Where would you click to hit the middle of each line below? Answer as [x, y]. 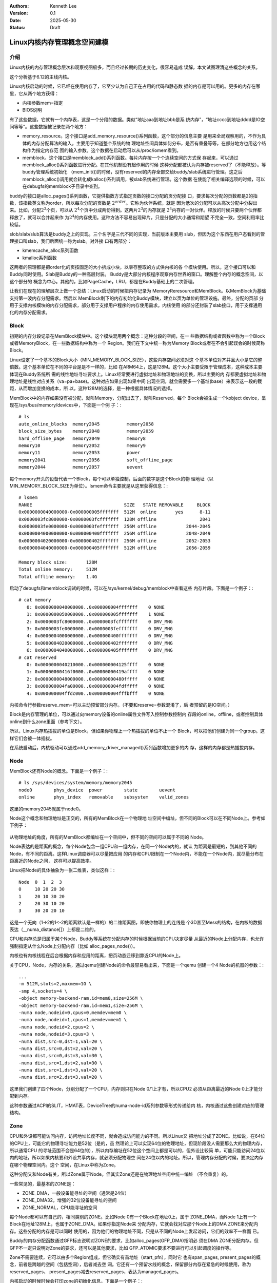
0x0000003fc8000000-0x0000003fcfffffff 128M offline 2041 [115, 519]
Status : [17, 28]
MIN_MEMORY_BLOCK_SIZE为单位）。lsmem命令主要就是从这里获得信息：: [89, 486]
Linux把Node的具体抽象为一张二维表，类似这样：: [62, 870]
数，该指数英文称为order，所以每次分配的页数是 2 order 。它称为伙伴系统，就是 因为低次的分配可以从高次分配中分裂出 [133, 202]
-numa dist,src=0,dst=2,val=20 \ [61, 1048]
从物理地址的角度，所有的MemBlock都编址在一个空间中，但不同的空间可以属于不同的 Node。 [108, 837]
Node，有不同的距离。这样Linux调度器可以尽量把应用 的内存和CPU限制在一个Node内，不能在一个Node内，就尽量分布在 [137, 853]
